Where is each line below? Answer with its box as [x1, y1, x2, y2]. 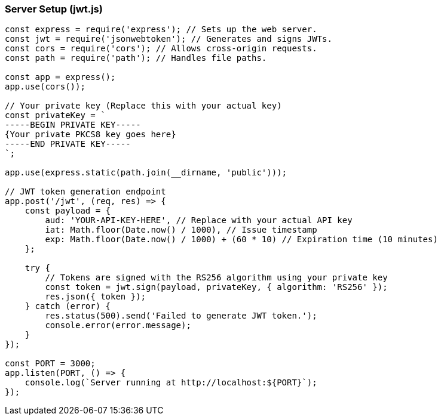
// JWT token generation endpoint [5, 187, 166, 197]
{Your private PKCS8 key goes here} [5, 129, 176, 140]
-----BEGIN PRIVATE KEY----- [5, 120, 141, 130]
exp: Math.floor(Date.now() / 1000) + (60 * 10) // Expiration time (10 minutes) [45, 234, 438, 245]
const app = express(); [5, 72, 116, 82]
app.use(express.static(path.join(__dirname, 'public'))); [5, 168, 287, 178]
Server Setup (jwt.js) [5, 3, 103, 15]
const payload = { [24, 206, 111, 216]
